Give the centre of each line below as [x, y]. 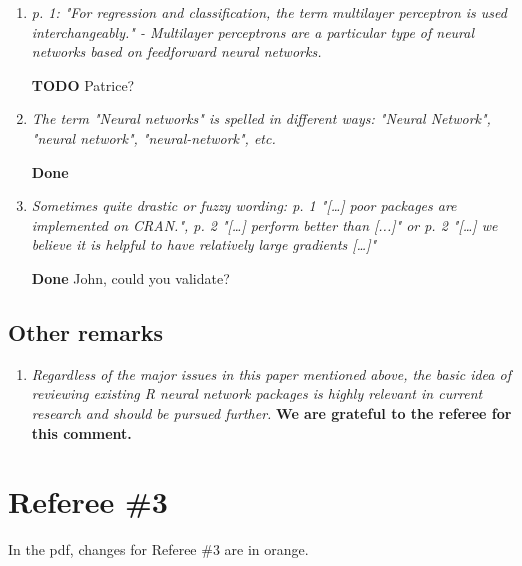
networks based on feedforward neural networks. [176, 51]
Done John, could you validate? [130, 277]
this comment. [81, 432]
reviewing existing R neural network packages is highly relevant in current [257, 393]
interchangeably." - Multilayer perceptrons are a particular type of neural [253, 31]
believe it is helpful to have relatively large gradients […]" [204, 244]
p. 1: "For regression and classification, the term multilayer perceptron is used [269, 12]
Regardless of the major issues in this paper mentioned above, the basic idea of [271, 373]
